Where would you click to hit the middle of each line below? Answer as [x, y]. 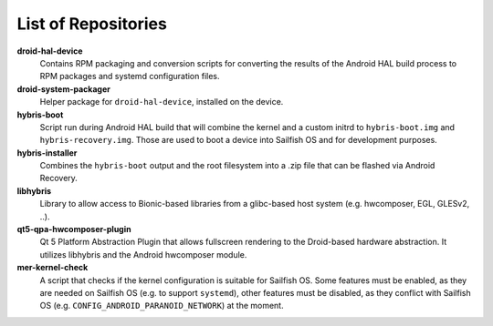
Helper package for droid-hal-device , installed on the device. [162, 102]
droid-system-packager [64, 89]
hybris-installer [47, 153]
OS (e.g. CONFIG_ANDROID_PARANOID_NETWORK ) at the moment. [162, 306]
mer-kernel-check [52, 268]
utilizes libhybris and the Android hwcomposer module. [143, 254]
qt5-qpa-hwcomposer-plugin [74, 229]
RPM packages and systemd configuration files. [130, 76]
